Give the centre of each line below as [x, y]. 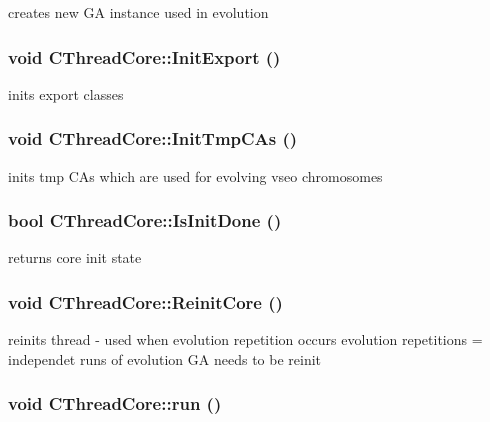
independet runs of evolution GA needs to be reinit [165, 358]
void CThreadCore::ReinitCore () [145, 301]
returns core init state [75, 257]
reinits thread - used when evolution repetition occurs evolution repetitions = [245, 339]
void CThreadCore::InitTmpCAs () [153, 138]
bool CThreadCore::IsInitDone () [145, 220]
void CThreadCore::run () [115, 403]
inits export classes [66, 93]
